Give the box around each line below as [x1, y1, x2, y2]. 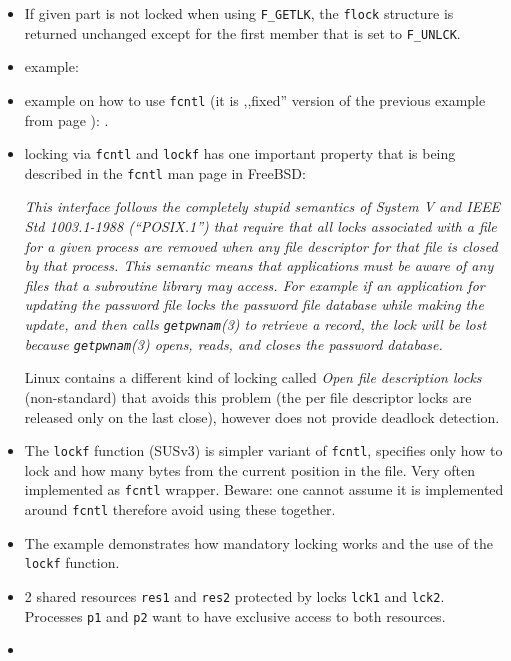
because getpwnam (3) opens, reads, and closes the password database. [24, 333, 443, 354]
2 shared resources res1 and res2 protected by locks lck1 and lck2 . [24, 585, 445, 606]
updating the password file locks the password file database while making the [24, 294, 484, 315]
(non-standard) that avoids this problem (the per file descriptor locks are [24, 386, 472, 407]
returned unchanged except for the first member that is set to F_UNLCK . [24, 22, 461, 43]
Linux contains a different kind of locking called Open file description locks [24, 367, 482, 388]
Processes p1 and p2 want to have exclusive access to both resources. [24, 605, 446, 626]
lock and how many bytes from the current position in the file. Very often [24, 459, 476, 480]
